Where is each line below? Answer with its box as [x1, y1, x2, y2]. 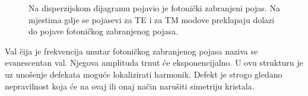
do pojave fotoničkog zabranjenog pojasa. [28, 25, 179, 37]
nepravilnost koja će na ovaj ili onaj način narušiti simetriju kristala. [5, 79, 255, 92]
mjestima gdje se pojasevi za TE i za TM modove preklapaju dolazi [28, 13, 275, 25]
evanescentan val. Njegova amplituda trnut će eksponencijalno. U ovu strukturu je [5, 56, 303, 69]
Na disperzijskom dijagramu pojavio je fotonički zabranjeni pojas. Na [28, 2, 280, 14]
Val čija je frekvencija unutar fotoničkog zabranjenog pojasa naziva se [5, 44, 258, 57]
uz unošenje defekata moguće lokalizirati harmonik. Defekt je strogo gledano [5, 68, 282, 80]
